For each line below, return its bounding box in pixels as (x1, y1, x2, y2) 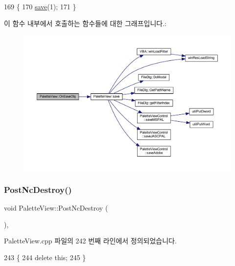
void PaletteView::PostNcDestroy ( (4, 203, 108, 213)
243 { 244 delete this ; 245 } (4, 252, 86, 262)
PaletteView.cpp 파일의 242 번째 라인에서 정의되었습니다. (4, 236, 177, 246)
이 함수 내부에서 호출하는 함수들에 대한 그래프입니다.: (4, 18, 166, 28)
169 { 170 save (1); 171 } (4, 1, 76, 11)
